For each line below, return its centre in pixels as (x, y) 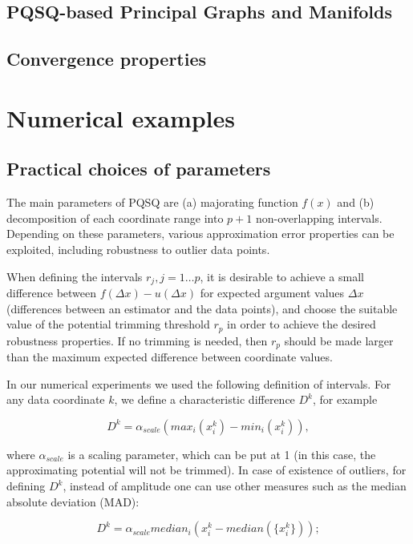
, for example (345, 399)
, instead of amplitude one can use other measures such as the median (235, 486)
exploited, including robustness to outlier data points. (138, 249)
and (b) (356, 202)
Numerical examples (121, 117)
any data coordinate (56, 399)
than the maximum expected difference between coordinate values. (170, 357)
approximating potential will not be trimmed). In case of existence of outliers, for (206, 470)
